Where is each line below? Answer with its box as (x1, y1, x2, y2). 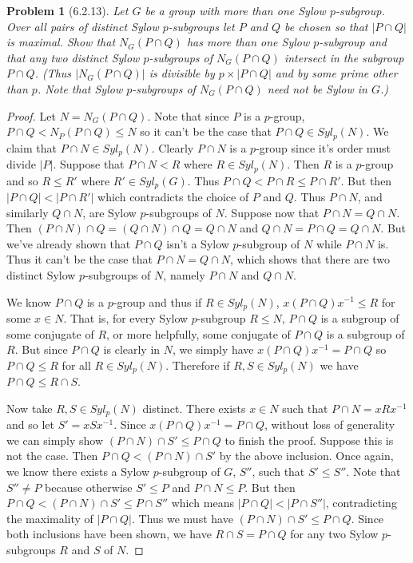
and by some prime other (275, 65, 398, 81)
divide (6, 156, 36, 172)
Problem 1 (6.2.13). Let (6, 2, 129, 18)
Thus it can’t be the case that (6, 251, 153, 268)
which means (171, 494, 234, 511)
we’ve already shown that (6, 235, 131, 252)
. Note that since (147, 107, 229, 124)
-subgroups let (168, 18, 235, 34)
